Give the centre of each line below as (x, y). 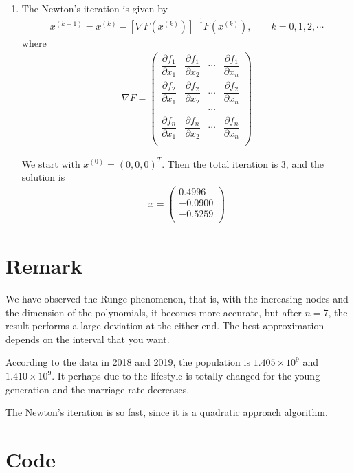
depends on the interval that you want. (88, 339)
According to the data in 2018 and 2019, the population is (128, 362)
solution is (43, 177)
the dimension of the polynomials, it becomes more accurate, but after (154, 312)
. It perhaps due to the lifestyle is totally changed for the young (186, 376)
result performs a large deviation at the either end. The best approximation (165, 326)
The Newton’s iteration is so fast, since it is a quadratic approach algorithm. (167, 412)
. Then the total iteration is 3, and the (243, 163)
